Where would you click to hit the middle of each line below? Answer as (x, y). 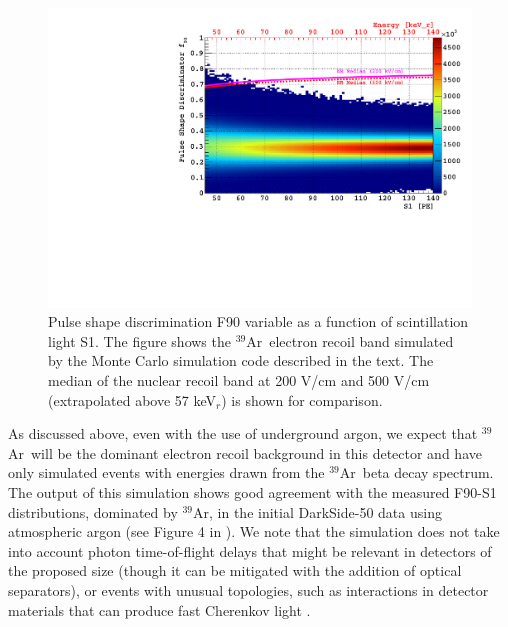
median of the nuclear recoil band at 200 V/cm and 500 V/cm (239, 380)
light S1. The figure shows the (139, 340)
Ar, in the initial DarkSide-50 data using (317, 511)
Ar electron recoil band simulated (350, 340)
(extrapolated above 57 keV (132, 399)
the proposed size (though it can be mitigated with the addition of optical (235, 570)
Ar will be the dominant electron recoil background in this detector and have (245, 452)
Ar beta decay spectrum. (416, 472)
